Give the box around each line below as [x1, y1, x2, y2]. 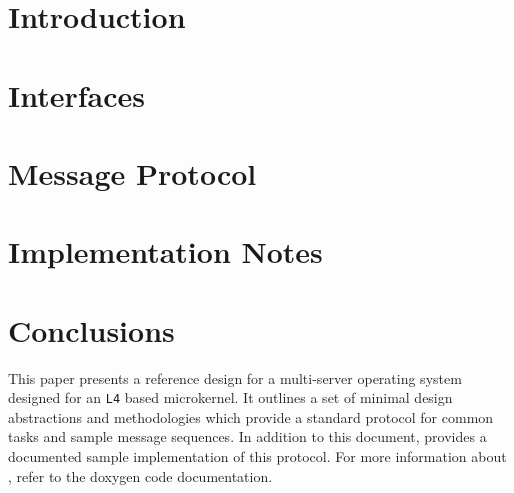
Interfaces [8, 74, 146, 115]
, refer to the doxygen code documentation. [8, 465, 273, 486]
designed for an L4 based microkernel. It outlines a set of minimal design [8, 387, 453, 408]
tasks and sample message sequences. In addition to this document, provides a [8, 426, 487, 447]
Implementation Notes [8, 231, 323, 272]
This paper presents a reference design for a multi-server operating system [8, 367, 462, 388]
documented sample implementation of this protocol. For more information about [8, 446, 507, 467]
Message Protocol [8, 152, 257, 193]
